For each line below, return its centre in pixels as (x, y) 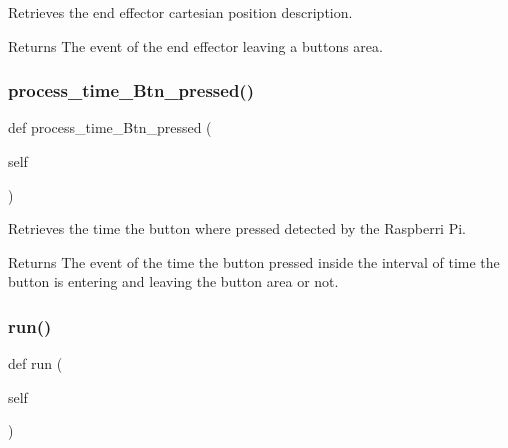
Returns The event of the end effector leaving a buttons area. (195, 45)
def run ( (35, 363)
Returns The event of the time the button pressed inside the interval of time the (254, 261)
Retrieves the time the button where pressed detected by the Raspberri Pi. (237, 228)
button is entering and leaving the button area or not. (173, 281)
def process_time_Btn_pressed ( (110, 127)
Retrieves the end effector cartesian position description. (180, 12)
